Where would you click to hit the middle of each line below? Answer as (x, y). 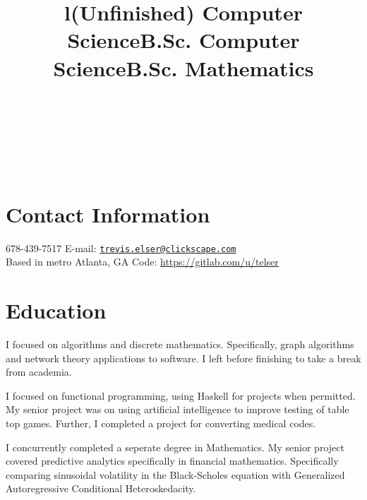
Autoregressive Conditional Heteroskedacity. (101, 488)
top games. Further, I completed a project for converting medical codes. (161, 423)
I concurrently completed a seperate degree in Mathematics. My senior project (175, 447)
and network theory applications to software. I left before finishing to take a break (183, 358)
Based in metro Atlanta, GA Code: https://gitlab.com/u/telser (142, 262)
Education (56, 310)
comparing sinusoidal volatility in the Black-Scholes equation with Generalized (175, 474)
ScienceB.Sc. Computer (183, 40)
